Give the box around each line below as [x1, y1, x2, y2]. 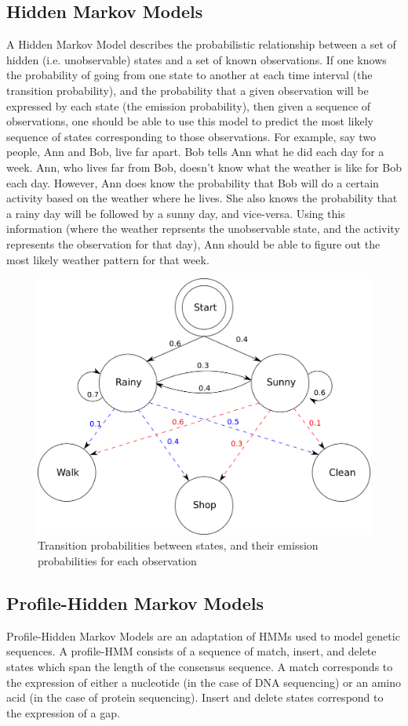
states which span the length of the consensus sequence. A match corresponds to [6, 658, 393, 674]
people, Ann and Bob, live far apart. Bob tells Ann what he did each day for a [6, 143, 384, 160]
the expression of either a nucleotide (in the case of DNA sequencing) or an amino [6, 673, 402, 690]
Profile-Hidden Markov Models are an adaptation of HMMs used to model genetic [6, 627, 400, 644]
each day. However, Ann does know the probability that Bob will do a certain [6, 174, 379, 191]
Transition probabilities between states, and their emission [38, 537, 319, 554]
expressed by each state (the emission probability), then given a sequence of [6, 97, 371, 114]
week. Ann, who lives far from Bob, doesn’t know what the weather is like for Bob [6, 158, 402, 175]
